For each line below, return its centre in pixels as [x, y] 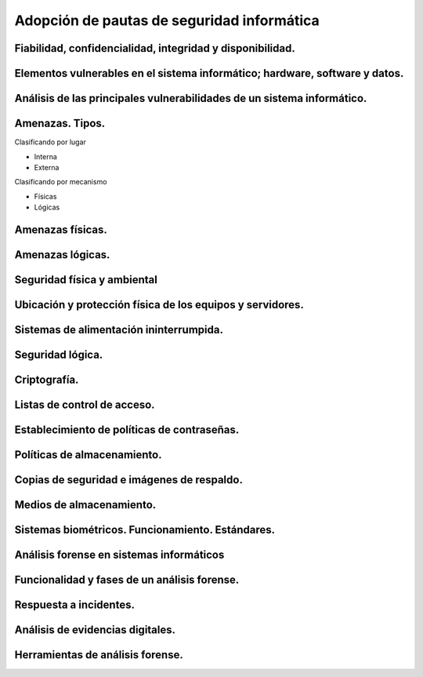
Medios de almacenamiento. [85, 505]
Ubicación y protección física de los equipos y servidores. [159, 305]
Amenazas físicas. [61, 229]
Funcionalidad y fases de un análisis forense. [127, 580]
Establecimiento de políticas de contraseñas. [127, 430]
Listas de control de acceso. [85, 404]
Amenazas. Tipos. [60, 124]
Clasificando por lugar [50, 142]
